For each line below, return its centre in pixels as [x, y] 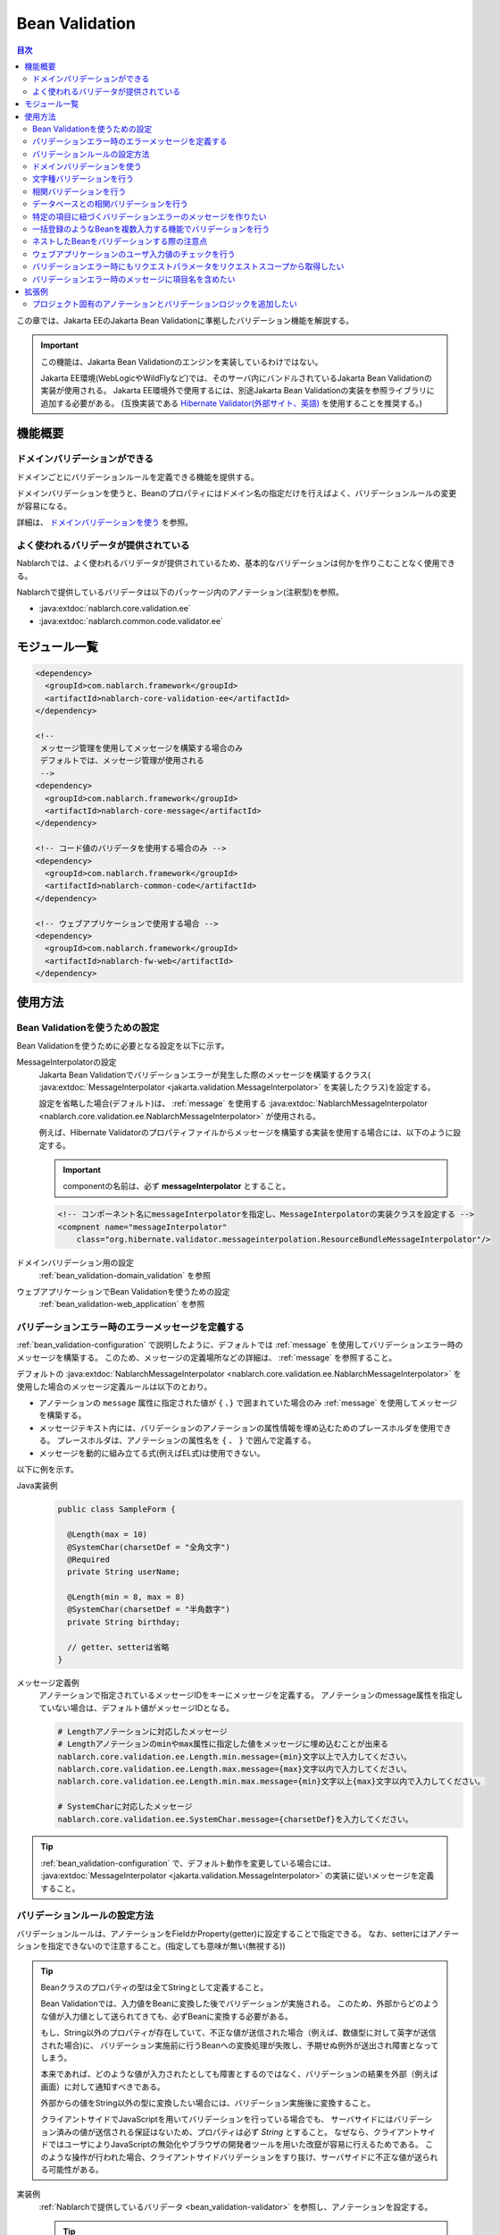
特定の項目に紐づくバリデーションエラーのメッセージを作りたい [150, 216]
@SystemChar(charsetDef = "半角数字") [149, 1610]
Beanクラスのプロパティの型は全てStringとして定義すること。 [154, 1987]
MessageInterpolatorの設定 [67, 1062]
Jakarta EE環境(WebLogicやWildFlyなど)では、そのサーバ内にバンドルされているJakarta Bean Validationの [236, 378]
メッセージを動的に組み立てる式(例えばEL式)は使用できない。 [152, 1453]
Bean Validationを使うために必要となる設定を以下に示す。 [123, 1045]
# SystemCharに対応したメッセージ [125, 1807]
